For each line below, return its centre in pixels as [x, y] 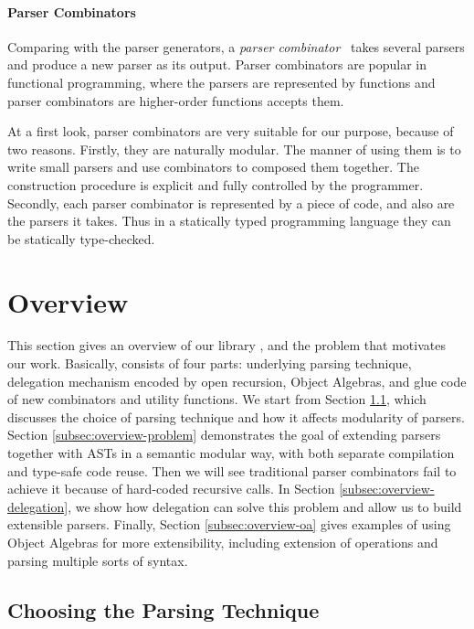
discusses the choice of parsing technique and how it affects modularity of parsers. [236, 416]
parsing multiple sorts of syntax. [98, 560]
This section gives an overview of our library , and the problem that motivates [226, 345]
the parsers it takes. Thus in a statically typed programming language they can [229, 221]
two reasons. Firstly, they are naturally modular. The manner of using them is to [234, 149]
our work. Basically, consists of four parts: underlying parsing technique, [210, 363]
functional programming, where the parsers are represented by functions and [221, 82]
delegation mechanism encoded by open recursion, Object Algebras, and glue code [237, 381]
